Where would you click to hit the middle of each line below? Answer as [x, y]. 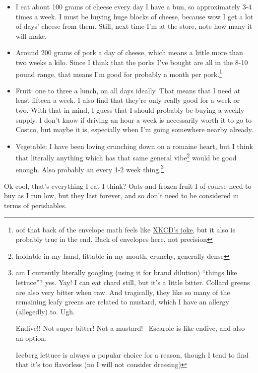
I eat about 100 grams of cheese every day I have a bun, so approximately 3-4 [134, 6]
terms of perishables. [35, 205]
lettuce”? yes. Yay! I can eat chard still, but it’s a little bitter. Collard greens [133, 282]
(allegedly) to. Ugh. [45, 311]
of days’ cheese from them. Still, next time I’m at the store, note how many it [134, 26]
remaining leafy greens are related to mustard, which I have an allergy [122, 302]
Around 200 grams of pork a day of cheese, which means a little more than [129, 52]
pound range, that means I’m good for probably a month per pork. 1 [119, 73]
